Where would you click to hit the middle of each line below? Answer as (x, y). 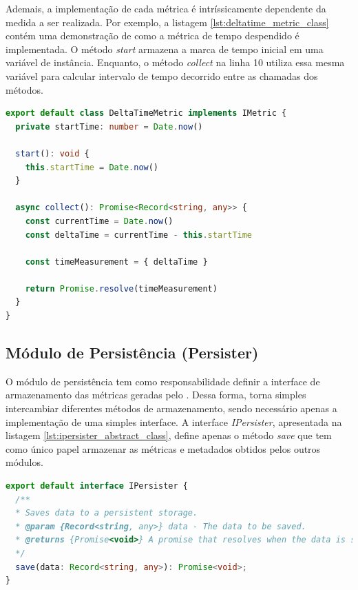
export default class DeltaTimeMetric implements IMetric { (146, 113)
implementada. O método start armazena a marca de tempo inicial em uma (165, 49)
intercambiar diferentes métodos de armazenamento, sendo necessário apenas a (171, 408)
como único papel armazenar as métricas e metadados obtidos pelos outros (163, 448)
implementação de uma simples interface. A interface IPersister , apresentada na (174, 421)
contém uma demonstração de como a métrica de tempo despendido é (152, 35)
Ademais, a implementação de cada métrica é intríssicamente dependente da (166, 8)
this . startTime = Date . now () (92, 167)
